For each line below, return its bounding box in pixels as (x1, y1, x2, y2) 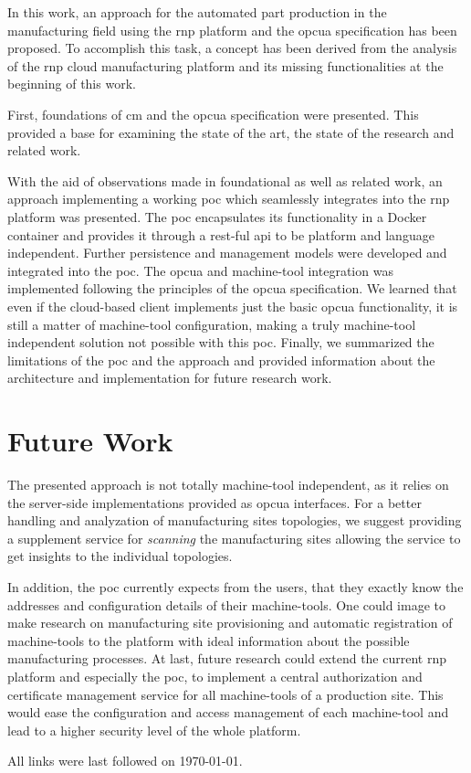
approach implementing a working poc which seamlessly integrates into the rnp (7, 189, 450, 208)
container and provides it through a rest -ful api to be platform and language (7, 225, 434, 244)
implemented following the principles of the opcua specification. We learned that (7, 279, 457, 298)
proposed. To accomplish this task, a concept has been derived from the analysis (7, 38, 457, 58)
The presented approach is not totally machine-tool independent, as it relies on (7, 475, 449, 493)
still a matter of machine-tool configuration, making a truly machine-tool (7, 314, 416, 334)
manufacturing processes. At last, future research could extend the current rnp (7, 649, 446, 668)
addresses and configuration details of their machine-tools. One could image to (7, 595, 446, 614)
